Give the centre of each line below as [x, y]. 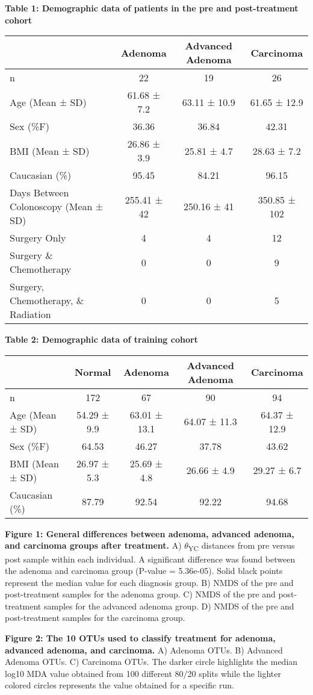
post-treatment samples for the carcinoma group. [95, 618]
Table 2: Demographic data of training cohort [101, 339]
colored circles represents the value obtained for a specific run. [119, 685]
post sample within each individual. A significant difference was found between [150, 559]
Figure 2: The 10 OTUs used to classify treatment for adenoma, [140, 638]
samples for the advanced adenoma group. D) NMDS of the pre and [169, 606]
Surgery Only [38, 238]
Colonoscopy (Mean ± [57, 207]
